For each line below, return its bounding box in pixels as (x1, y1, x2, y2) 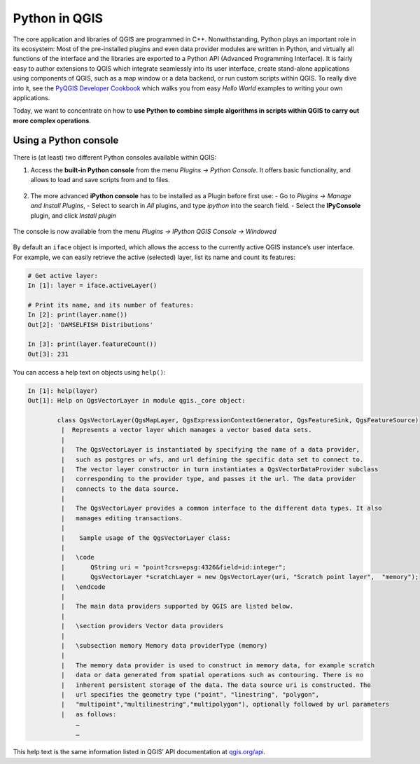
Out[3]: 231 (27, 350, 69, 358)
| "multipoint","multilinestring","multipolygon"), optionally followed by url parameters (60, 700, 390, 709)
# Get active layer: (27, 272, 98, 279)
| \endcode (60, 583, 106, 591)
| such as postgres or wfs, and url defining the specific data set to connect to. (60, 455, 364, 464)
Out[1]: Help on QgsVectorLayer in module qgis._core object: (27, 396, 246, 405)
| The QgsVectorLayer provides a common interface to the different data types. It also (60, 504, 382, 513)
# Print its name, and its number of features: (27, 301, 194, 309)
